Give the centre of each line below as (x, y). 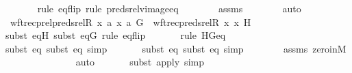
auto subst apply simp (140, 62)
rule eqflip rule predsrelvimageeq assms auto (169, 8)
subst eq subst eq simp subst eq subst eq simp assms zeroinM (176, 48)
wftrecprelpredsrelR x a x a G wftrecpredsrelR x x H (130, 21)
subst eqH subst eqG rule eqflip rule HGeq (116, 35)
